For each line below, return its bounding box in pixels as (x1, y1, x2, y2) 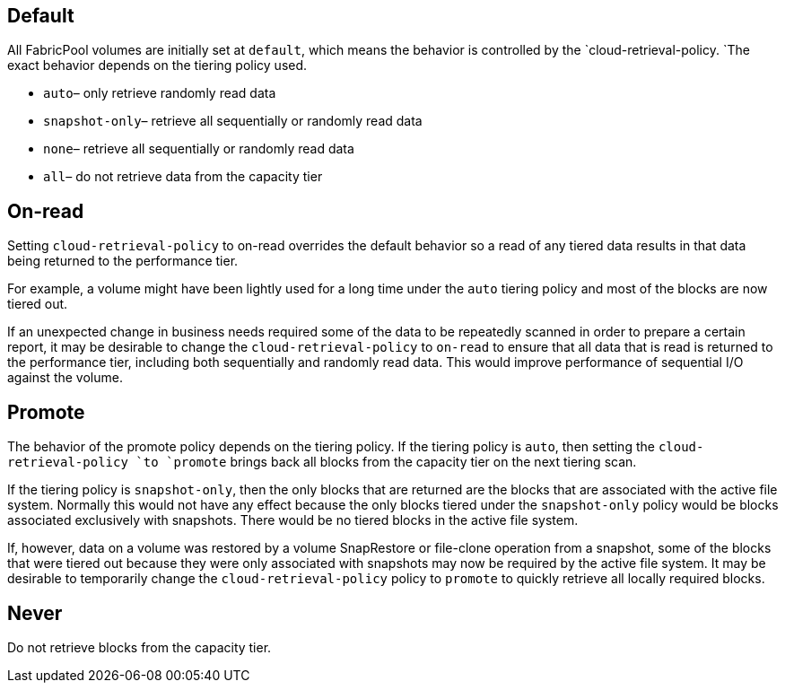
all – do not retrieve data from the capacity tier (43, 169, 323, 185)
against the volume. (7, 370, 123, 386)
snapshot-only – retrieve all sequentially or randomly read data (43, 113, 423, 129)
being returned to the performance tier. (7, 253, 239, 269)
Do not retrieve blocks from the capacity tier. (7, 639, 272, 655)
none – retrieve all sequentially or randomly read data (43, 141, 354, 157)
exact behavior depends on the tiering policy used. (7, 57, 308, 74)
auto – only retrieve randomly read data (43, 85, 276, 101)
